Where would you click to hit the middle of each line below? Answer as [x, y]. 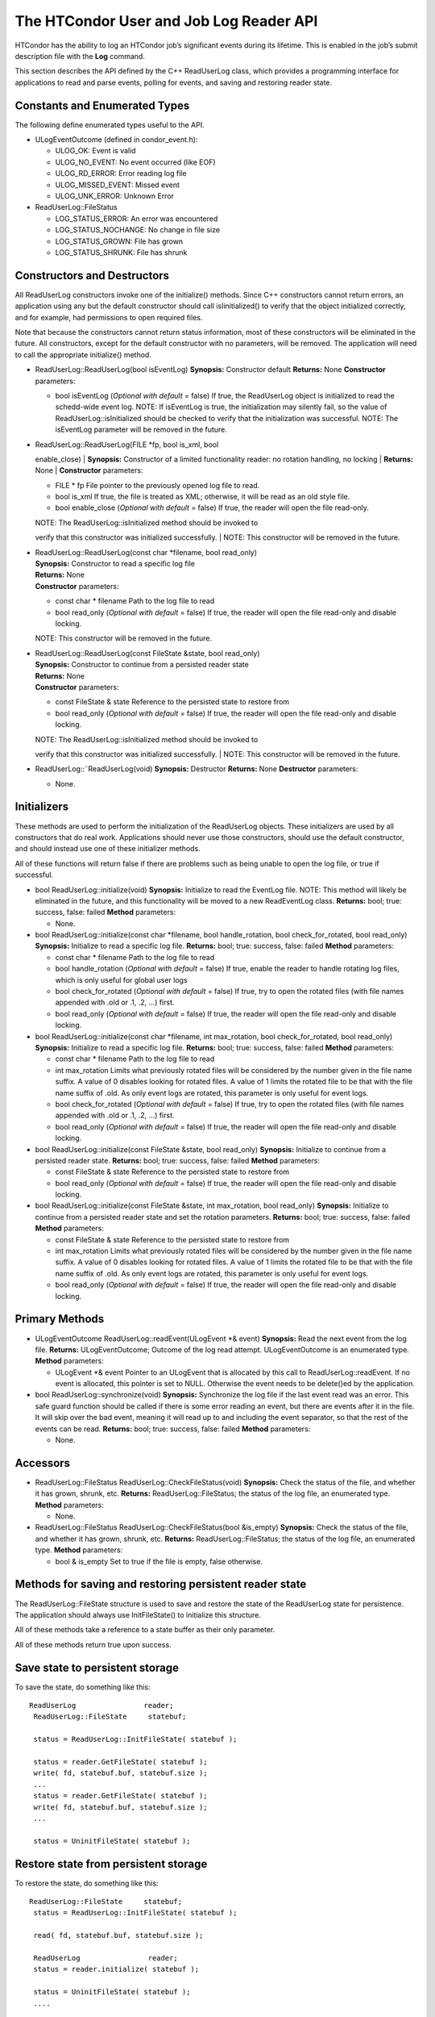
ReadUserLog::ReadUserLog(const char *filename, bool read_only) [146, 552]
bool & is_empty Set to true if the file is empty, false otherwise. [159, 1561]
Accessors [43, 1463]
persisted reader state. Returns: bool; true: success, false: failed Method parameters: [177, 1160]
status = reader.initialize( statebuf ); [116, 1969]
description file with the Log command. [80, 56]
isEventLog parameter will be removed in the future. [141, 430]
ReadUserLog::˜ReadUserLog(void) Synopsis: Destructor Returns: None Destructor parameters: [197, 769]
